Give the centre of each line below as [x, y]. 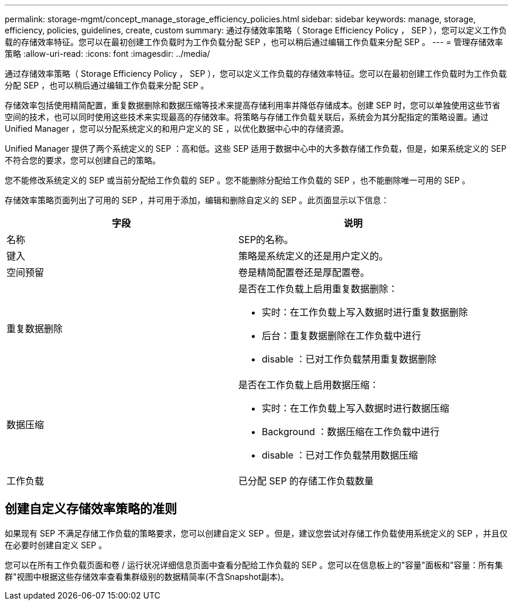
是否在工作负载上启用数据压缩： [309, 385]
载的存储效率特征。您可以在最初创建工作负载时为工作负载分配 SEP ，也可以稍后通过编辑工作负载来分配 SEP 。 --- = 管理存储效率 [254, 42]
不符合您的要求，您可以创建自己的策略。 [83, 160]
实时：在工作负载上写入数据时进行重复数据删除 [365, 312]
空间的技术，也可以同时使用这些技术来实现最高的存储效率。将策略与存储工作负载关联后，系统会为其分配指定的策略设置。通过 [247, 117]
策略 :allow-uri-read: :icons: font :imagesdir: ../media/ [107, 54]
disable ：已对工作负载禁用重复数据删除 [349, 359]
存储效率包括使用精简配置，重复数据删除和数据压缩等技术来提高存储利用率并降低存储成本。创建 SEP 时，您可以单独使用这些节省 [253, 105]
